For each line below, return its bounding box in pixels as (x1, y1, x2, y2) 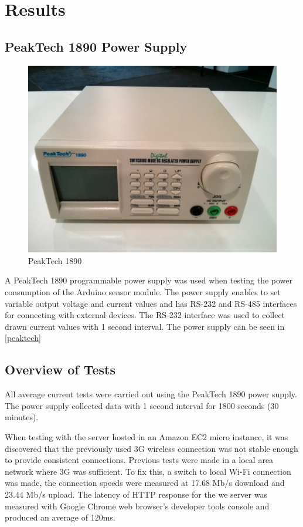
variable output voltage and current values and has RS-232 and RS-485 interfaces (5, 297, 297, 309)
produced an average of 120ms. (5, 511, 115, 523)
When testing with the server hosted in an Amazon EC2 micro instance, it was (5, 431, 288, 443)
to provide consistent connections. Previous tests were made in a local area (5, 454, 274, 466)
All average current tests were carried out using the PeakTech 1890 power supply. (5, 388, 297, 400)
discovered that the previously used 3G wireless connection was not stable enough (5, 442, 298, 454)
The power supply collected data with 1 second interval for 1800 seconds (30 (5, 399, 279, 411)
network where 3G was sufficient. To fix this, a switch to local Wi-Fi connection (5, 465, 291, 477)
